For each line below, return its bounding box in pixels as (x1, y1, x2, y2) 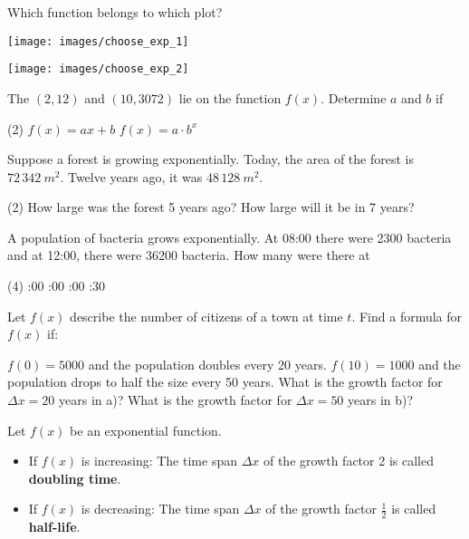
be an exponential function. (70, 420, 222, 439)
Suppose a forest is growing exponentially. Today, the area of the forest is (7, 149, 414, 168)
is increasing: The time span (81, 451, 237, 470)
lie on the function (178, 88, 282, 107)
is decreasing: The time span (81, 499, 240, 518)
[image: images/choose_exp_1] (7, 34, 189, 48)
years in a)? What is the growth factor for (59, 390, 292, 409)
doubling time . (28, 468, 121, 487)
